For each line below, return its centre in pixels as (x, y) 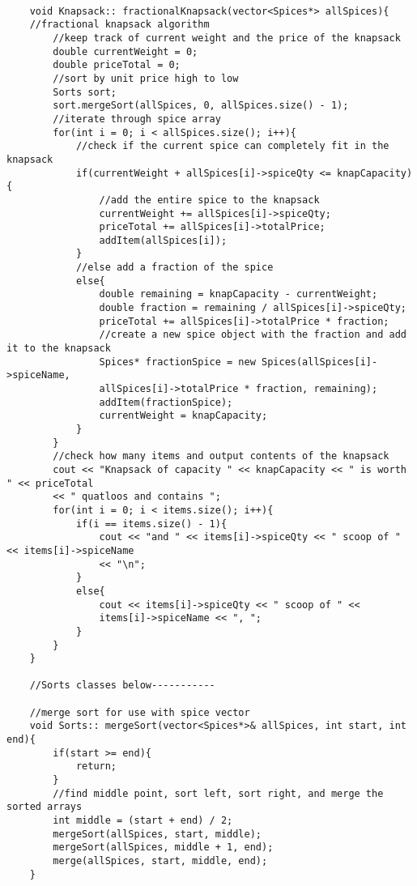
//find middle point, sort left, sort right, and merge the (218, 793)
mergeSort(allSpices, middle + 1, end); (163, 848)
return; (96, 767)
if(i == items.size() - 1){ (151, 524)
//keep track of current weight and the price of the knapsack (227, 38)
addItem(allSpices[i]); (163, 240)
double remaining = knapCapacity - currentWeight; (238, 294)
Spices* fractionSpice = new (177, 362)
